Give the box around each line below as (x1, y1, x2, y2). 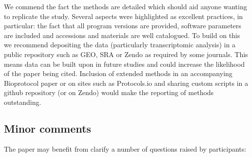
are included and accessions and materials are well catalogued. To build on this (4, 30, 240, 40)
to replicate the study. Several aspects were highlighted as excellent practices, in (4, 11, 243, 21)
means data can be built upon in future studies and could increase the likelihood (4, 59, 245, 69)
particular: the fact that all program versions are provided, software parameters (4, 20, 241, 31)
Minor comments (4, 120, 91, 136)
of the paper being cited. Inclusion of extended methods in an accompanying (4, 68, 233, 78)
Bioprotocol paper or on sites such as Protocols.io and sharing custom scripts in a (4, 78, 249, 88)
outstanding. (4, 97, 41, 107)
